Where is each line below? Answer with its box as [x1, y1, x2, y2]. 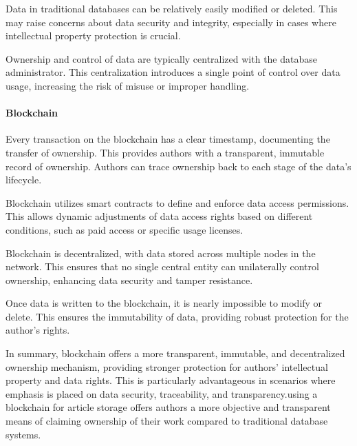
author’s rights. [6, 323, 70, 337]
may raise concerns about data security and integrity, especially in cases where [6, 14, 336, 29]
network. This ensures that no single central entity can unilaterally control [6, 259, 319, 274]
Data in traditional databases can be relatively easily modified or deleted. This [6, 1, 338, 15]
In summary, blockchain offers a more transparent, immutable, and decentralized [6, 346, 345, 361]
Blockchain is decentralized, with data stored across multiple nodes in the [6, 245, 316, 260]
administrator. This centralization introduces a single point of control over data [6, 65, 340, 79]
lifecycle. [6, 172, 42, 187]
